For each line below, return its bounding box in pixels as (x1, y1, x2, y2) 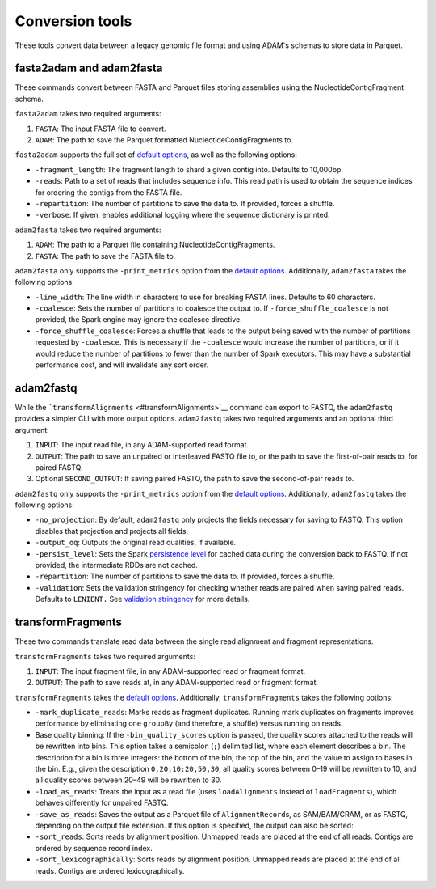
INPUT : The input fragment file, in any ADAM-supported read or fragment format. (35, 666, 306, 675)
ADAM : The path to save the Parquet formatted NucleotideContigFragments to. (35, 135, 294, 145)
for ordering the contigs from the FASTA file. (35, 187, 182, 197)
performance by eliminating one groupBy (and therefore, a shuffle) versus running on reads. (35, 718, 343, 728)
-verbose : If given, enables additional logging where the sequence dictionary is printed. (35, 210, 330, 220)
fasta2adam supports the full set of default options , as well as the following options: (15, 150, 298, 159)
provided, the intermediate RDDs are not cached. (35, 561, 198, 570)
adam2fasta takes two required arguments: (15, 225, 161, 235)
